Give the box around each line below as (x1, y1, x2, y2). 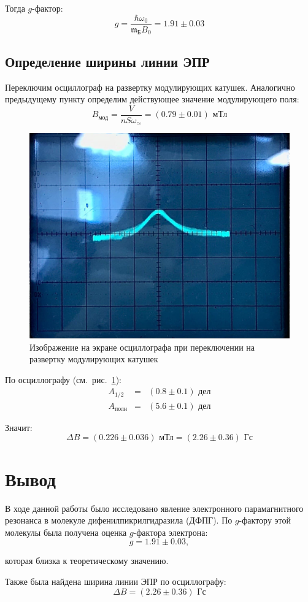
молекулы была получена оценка (5, 525, 127, 538)
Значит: (5, 421, 33, 433)
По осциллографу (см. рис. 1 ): (5, 373, 121, 386)
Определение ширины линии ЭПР (5, 51, 210, 70)
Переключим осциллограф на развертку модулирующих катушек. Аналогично (5, 80, 295, 93)
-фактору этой (239, 514, 291, 527)
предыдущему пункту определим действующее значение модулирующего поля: (5, 93, 299, 105)
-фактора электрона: (133, 525, 208, 538)
